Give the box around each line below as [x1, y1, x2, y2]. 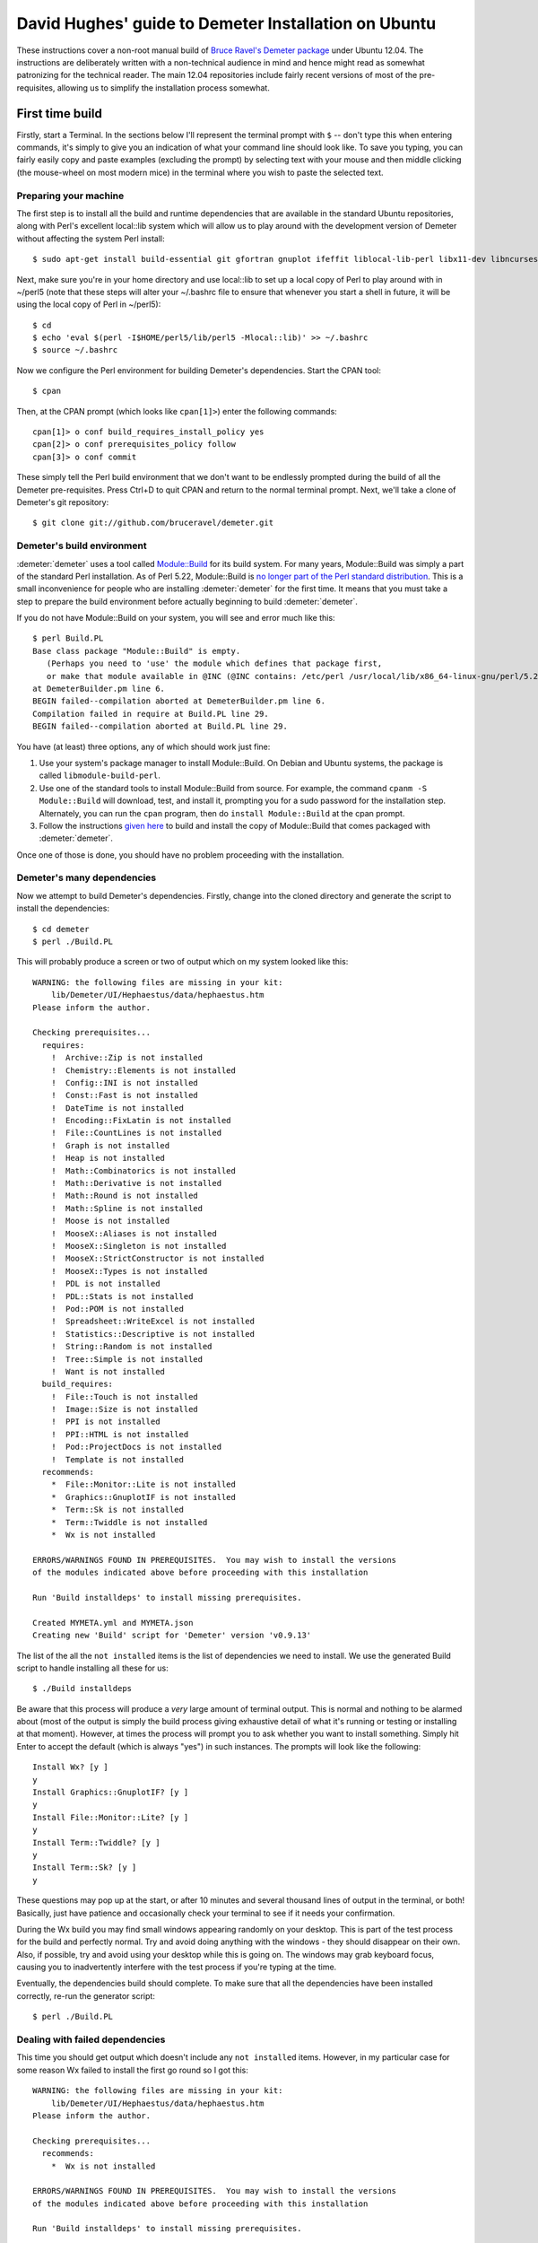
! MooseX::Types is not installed [50, 1266, 208, 1276]
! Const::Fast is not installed [50, 1090, 199, 1101]
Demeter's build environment [16, 539, 147, 552]
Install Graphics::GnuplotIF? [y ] [32, 1787, 189, 1798]
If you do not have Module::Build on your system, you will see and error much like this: [16, 613, 335, 624]
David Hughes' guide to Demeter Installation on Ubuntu [16, 13, 437, 33]
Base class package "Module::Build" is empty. [32, 646, 241, 656]
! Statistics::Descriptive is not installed [50, 1329, 256, 1339]
